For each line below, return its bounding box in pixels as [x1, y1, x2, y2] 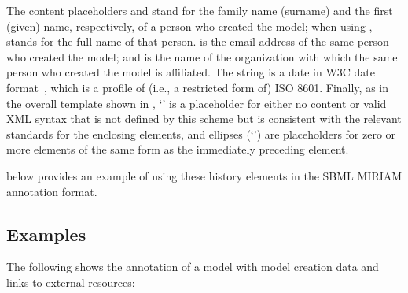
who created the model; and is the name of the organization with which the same [6, 48, 398, 65]
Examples [6, 221, 86, 246]
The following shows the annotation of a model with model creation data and [6, 258, 379, 275]
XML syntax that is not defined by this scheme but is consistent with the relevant [6, 110, 402, 127]
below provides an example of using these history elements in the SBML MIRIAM [6, 167, 402, 184]
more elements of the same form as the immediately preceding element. [6, 141, 349, 158]
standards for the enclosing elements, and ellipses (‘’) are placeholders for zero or [6, 125, 396, 142]
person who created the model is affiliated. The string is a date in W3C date [6, 64, 375, 80]
